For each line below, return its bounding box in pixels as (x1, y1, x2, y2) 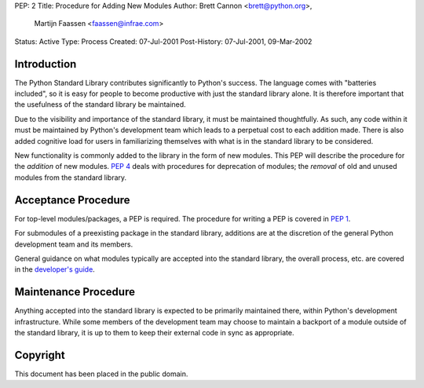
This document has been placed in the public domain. (14, 369, 188, 379)
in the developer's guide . (14, 265, 96, 274)
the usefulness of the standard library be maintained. (14, 100, 186, 109)
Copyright (14, 348, 66, 361)
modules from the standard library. (14, 173, 127, 182)
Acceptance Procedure (14, 193, 130, 207)
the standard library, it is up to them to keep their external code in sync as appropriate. (14, 328, 294, 337)
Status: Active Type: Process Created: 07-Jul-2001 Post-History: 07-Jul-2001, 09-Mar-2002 (14, 36, 313, 46)
